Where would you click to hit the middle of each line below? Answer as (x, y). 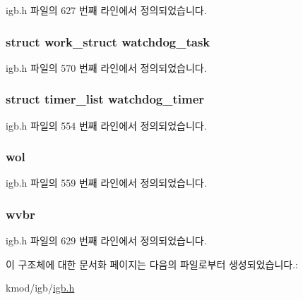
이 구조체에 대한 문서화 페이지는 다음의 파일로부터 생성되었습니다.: (152, 264)
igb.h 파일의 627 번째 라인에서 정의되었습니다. (106, 10)
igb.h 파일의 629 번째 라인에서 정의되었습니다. (106, 240)
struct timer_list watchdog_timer (105, 99)
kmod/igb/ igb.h (40, 288)
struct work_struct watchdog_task (108, 41)
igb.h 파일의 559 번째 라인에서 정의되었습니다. (106, 183)
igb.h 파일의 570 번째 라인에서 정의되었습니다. (106, 67)
